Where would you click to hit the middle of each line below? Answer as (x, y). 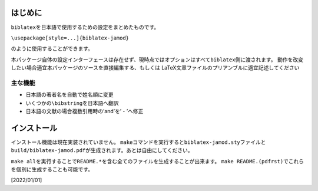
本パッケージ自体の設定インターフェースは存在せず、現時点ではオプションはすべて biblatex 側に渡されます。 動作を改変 (157, 60)
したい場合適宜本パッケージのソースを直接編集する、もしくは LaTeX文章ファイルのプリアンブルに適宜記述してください (155, 68)
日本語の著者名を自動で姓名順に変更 (69, 95)
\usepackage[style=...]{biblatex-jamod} (70, 38)
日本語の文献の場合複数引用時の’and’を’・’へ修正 (85, 111)
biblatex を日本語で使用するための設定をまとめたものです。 (85, 27)
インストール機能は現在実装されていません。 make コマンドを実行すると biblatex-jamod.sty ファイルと (138, 142)
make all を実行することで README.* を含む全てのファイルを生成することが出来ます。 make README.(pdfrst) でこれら (158, 161)
